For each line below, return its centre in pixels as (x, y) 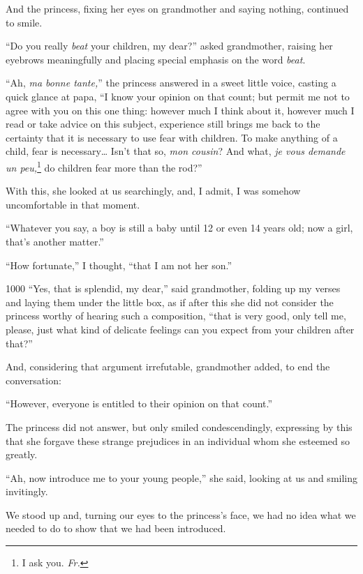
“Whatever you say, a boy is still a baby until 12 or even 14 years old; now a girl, (179, 228)
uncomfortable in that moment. (73, 204)
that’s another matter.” (55, 241)
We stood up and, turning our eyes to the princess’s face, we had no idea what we (181, 514)
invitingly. (27, 491)
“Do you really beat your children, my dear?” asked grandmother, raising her (169, 46)
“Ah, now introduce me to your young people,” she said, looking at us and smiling (182, 477)
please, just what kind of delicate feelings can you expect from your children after (180, 329)
